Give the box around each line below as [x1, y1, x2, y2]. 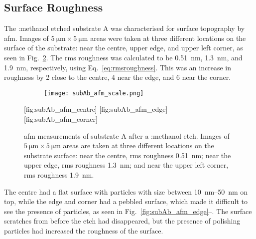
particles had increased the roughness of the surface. [4, 225, 163, 236]
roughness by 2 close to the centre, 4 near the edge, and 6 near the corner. [4, 72, 231, 82]
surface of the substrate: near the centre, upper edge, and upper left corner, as [4, 42, 243, 53]
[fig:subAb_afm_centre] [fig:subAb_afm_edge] [24, 104, 168, 114]
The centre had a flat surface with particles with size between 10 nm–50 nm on [4, 186, 248, 197]
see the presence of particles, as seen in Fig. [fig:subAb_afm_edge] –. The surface [4, 206, 252, 216]
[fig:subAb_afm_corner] [24, 114, 98, 124]
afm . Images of [4, 32, 49, 43]
